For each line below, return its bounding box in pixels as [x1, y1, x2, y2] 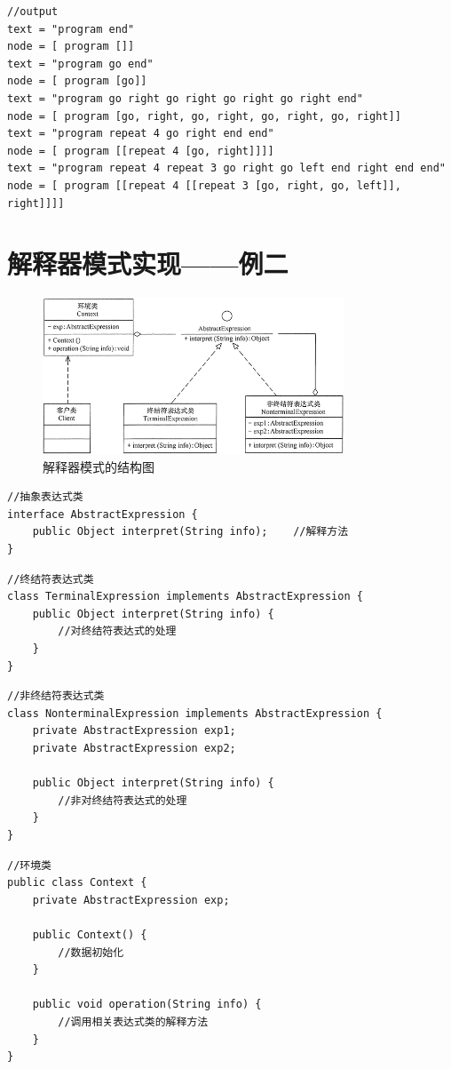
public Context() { [32, 928, 147, 941]
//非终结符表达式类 [7, 690, 105, 703]
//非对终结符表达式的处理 [58, 794, 187, 807]
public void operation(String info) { [32, 998, 262, 1011]
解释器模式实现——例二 [7, 245, 289, 282]
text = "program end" [7, 22, 135, 36]
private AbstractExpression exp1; [32, 724, 236, 738]
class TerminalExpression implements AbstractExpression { [7, 590, 363, 603]
